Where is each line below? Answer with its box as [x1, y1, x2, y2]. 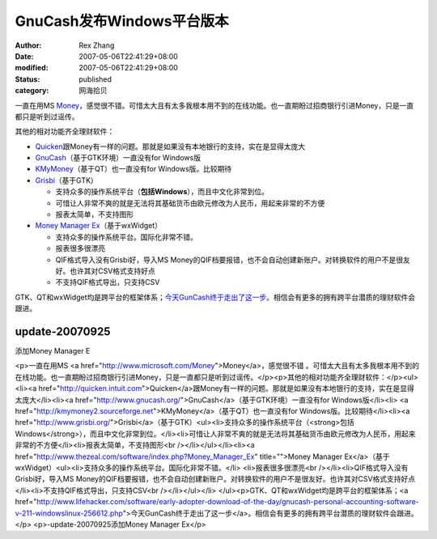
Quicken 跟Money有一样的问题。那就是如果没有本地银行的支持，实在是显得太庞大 [35, 142, 306, 151]
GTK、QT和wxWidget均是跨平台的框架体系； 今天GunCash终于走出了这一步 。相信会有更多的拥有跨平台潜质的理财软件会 [15, 292, 416, 302]
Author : [15, 40, 42, 50]
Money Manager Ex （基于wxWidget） [35, 221, 162, 231]
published [78, 74, 112, 84]
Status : [15, 74, 40, 84]
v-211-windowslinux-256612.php [15, 508, 123, 518]
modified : [15, 63, 49, 73]
